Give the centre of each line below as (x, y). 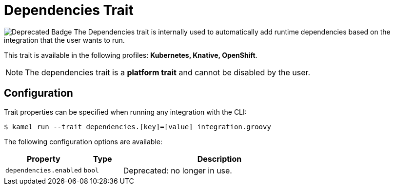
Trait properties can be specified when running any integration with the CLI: (125, 112)
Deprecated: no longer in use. (177, 170)
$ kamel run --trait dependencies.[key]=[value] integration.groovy (138, 127)
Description (219, 159)
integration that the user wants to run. (64, 40)
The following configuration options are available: (83, 141)
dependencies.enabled (44, 171)
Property (43, 159)
